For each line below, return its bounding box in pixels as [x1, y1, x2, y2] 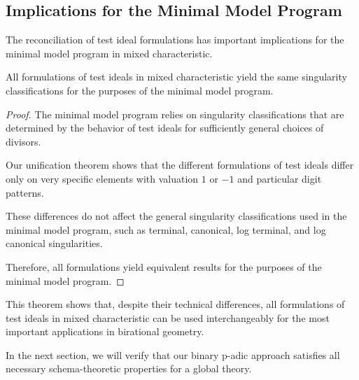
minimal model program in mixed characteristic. [6, 45, 213, 60]
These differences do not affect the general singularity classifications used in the [6, 209, 347, 223]
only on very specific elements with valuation [6, 171, 199, 185]
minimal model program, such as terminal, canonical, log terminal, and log [6, 222, 326, 237]
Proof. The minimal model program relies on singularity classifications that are [6, 106, 344, 121]
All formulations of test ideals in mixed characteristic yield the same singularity [6, 69, 347, 84]
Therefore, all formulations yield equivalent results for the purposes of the [6, 259, 322, 274]
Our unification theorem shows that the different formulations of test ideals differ [6, 157, 354, 172]
